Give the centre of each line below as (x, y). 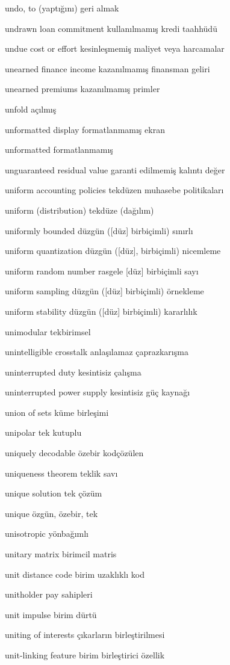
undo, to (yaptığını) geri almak (62, 8)
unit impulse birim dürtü (51, 614)
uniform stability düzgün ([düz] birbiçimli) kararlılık (101, 311)
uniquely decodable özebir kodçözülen (74, 453)
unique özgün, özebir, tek (51, 513)
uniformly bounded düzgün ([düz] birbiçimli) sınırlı (99, 230)
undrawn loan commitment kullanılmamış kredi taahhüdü (111, 28)
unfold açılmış (31, 109)
